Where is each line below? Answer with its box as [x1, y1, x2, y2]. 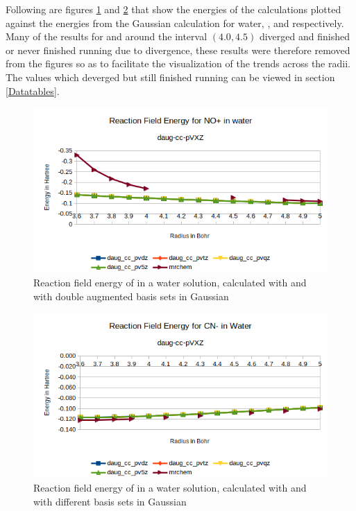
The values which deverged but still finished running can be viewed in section [6, 69, 335, 84]
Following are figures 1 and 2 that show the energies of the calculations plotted [6, 2, 341, 16]
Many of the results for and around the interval [6, 29, 207, 44]
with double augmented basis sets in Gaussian [33, 288, 229, 303]
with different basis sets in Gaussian [33, 494, 187, 508]
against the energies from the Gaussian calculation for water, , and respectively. [6, 15, 344, 30]
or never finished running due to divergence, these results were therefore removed [6, 42, 350, 57]
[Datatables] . [6, 83, 60, 98]
